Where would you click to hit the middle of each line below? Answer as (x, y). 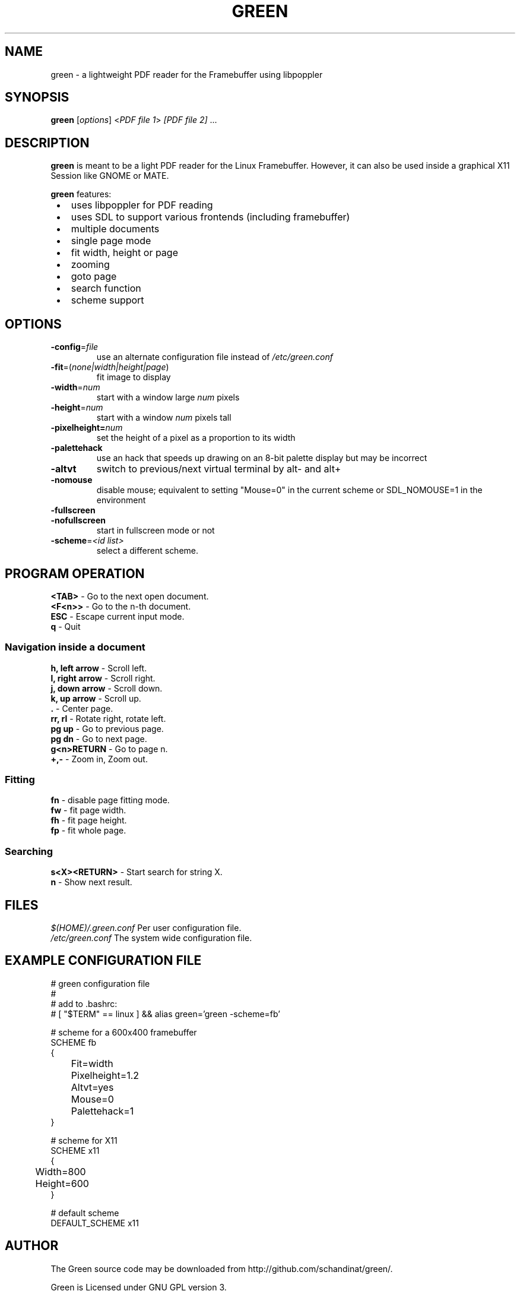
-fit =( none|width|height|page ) (110, 367)
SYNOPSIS (37, 97)
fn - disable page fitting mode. (110, 800)
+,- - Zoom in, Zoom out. (99, 759)
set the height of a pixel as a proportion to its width (196, 438)
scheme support (107, 300)
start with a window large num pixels (168, 397)
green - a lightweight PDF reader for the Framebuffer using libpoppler (187, 74)
